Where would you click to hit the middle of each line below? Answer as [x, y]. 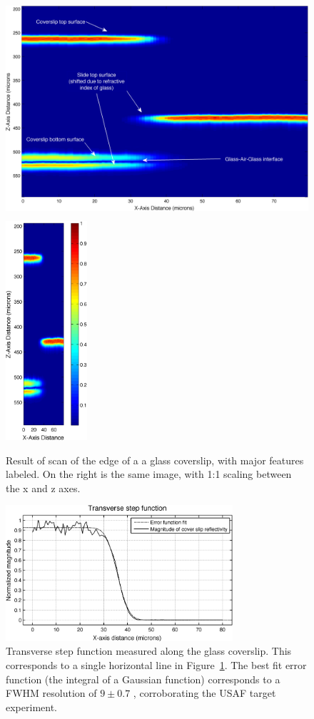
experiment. [31, 707]
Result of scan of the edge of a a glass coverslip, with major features [155, 460]
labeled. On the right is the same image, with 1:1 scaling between [149, 474]
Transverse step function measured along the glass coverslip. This [149, 651]
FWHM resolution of [51, 693]
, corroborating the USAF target [204, 693]
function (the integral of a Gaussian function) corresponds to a [143, 679]
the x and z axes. [43, 488]
